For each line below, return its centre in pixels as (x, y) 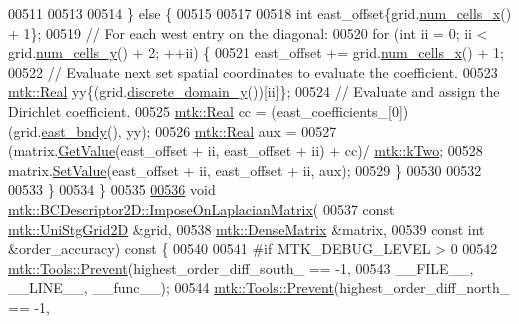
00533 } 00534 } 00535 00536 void (112, 189)
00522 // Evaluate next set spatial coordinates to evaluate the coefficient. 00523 (253, 71)
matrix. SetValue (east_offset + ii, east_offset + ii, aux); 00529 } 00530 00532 (245, 169)
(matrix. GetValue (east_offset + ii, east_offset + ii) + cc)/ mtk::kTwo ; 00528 (245, 150)
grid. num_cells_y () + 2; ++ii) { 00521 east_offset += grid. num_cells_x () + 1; (256, 52)
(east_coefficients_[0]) (340, 110)
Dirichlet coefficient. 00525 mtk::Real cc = (137, 110)
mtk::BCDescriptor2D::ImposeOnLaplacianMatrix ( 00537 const (201, 208)
